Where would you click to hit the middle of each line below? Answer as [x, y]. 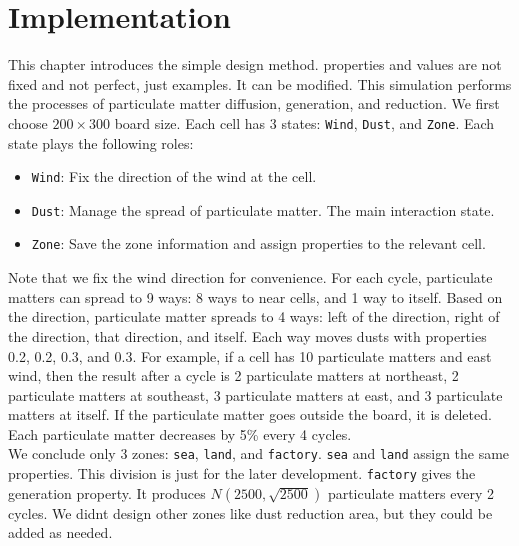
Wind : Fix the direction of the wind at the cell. [174, 176]
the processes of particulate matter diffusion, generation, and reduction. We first [254, 103]
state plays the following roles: [101, 142]
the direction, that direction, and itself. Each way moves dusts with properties [247, 335]
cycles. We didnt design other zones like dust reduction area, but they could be [250, 512]
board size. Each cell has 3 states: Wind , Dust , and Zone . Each [304, 122]
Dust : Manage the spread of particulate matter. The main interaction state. [263, 209]
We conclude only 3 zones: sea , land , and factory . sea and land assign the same [259, 453]
